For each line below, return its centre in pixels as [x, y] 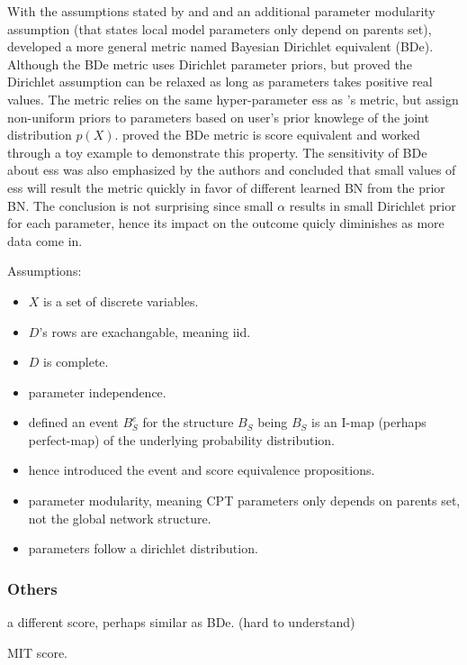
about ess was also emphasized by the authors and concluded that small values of [232, 170]
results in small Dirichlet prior [373, 205]
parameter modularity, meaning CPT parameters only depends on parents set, [244, 501]
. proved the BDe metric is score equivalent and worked [267, 135]
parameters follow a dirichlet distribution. [143, 548]
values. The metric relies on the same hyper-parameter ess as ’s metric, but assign [233, 99]
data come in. [45, 240]
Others [32, 588]
